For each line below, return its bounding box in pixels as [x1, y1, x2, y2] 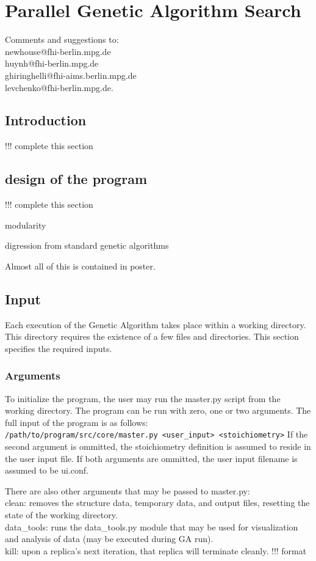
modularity [5, 218, 46, 231]
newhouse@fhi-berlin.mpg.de [5, 45, 111, 57]
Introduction [5, 111, 87, 130]
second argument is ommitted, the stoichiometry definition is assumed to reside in [5, 440, 311, 453]
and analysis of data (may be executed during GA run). [5, 532, 214, 545]
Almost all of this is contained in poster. [5, 259, 156, 272]
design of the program [5, 169, 147, 188]
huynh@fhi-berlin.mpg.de [5, 57, 99, 70]
